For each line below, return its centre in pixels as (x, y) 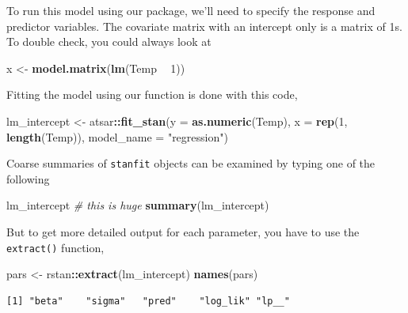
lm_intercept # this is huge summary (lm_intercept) (138, 205)
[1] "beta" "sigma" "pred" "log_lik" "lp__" (148, 301)
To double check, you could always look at (109, 41)
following (28, 178)
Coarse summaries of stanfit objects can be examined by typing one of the (191, 163)
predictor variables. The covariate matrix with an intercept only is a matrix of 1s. (204, 26)
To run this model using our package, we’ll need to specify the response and (191, 10)
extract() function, (55, 247)
